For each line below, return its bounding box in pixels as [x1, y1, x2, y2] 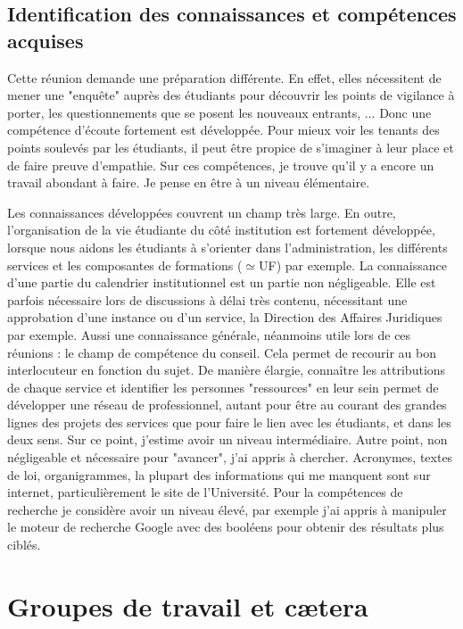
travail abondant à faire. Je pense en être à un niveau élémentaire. [7, 173, 370, 192]
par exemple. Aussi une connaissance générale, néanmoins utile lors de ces [7, 325, 411, 343]
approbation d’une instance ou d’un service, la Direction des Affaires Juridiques [7, 308, 442, 327]
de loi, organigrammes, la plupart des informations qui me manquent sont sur [7, 465, 431, 484]
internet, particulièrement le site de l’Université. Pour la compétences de [7, 483, 403, 501]
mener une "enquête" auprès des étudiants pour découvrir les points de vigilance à [7, 86, 455, 104]
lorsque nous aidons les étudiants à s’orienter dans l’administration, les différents [7, 237, 448, 256]
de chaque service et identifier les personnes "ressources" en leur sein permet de [7, 377, 439, 396]
